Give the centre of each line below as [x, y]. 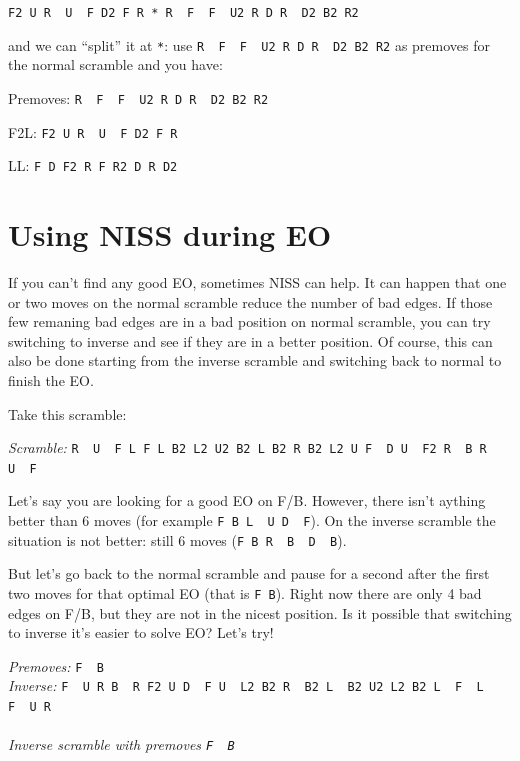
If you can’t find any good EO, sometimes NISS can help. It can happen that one [257, 282]
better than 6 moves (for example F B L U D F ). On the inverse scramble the [252, 520]
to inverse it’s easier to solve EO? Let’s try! [141, 632]
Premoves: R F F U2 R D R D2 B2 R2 [138, 97]
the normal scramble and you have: [115, 64]
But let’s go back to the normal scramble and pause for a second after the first [249, 573]
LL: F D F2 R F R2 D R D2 [93, 165]
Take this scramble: [67, 413]
